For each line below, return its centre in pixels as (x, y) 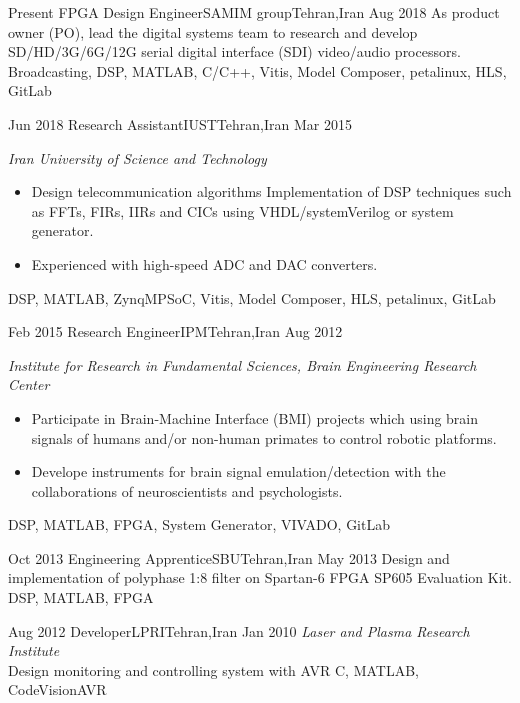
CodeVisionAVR (57, 689)
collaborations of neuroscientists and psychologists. (187, 490)
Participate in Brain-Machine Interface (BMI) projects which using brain (255, 417)
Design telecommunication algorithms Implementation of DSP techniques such (271, 191)
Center (29, 384)
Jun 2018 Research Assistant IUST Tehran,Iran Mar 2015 (180, 123)
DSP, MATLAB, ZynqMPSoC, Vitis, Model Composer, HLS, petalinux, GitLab (252, 297)
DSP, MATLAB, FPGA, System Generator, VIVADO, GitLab (199, 524)
